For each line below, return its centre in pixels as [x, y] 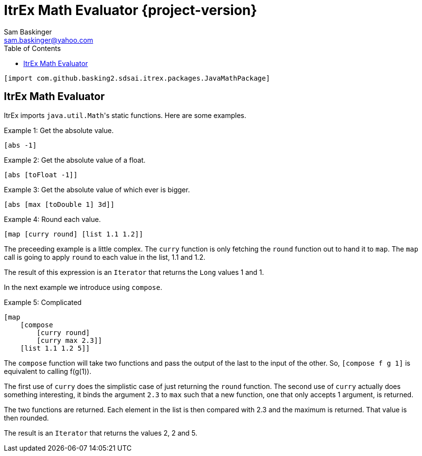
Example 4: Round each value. [52, 219]
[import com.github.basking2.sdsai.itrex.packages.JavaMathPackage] [137, 78]
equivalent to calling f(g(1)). [48, 371]
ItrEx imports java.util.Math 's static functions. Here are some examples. [125, 115]
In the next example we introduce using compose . [83, 287]
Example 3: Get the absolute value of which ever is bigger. [97, 189]
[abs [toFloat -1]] [41, 175]
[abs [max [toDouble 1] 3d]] [59, 204]
